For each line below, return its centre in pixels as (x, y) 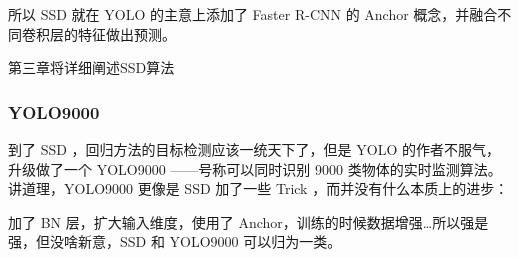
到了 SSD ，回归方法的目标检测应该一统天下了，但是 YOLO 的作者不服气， (254, 149)
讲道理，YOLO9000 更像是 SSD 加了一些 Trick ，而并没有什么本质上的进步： (258, 188)
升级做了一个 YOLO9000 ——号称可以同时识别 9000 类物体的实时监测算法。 (255, 168)
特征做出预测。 (126, 33)
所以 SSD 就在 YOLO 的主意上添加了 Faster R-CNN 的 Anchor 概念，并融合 (253, 14)
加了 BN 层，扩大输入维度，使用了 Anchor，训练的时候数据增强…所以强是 (248, 221)
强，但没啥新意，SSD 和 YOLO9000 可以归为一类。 (175, 241)
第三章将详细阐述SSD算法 (91, 67)
